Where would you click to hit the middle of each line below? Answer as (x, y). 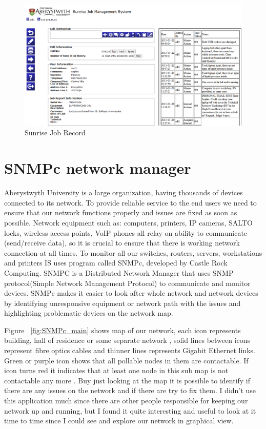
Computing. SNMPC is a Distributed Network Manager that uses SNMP (119, 272)
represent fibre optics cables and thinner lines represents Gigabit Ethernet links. (130, 350)
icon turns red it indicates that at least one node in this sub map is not (116, 370)
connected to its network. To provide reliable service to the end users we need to (130, 202)
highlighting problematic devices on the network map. (89, 313)
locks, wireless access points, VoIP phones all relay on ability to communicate (126, 232)
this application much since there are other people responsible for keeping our (126, 401)
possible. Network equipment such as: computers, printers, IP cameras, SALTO (128, 222)
